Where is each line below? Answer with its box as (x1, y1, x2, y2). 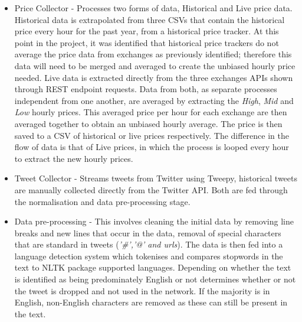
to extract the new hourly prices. (14, 152, 133, 164)
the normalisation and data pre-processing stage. (14, 195, 191, 207)
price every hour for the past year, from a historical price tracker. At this (14, 25, 279, 37)
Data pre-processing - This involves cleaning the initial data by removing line (14, 215, 294, 227)
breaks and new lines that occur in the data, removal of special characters (14, 226, 281, 239)
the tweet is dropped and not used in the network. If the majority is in (14, 284, 270, 297)
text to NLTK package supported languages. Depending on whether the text (14, 261, 291, 274)
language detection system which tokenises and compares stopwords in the (14, 249, 283, 262)
